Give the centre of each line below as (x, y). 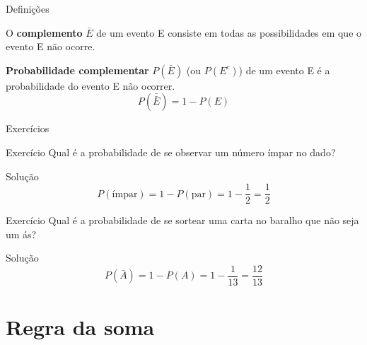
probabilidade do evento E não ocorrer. (91, 85)
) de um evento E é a (284, 70)
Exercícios (28, 128)
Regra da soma (80, 327)
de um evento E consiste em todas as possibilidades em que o (229, 32)
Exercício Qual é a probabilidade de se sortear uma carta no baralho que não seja (182, 220)
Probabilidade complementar (77, 70)
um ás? (21, 234)
